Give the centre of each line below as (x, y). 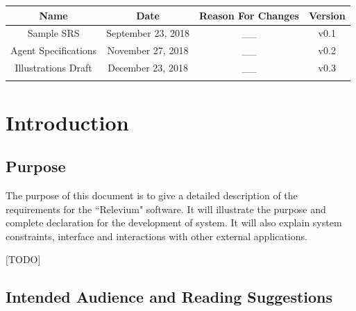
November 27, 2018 (148, 50)
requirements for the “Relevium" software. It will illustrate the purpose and (166, 209)
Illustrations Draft (53, 68)
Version (327, 15)
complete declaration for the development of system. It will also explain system (174, 222)
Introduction (67, 122)
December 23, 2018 (148, 68)
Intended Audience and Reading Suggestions (169, 297)
